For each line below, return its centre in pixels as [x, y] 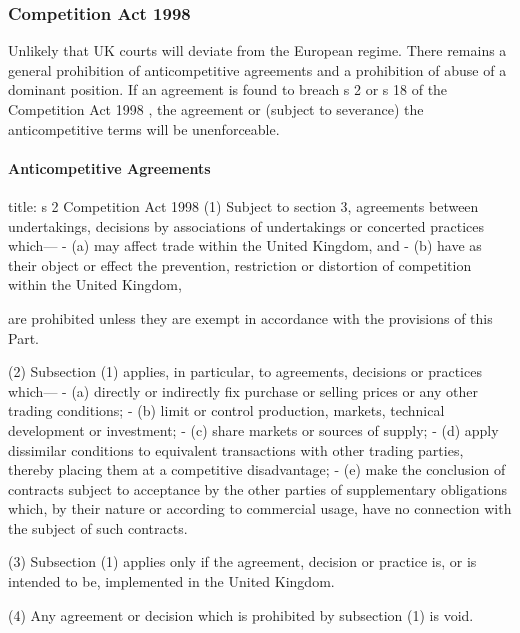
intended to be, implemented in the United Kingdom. [171, 581]
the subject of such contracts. [98, 527]
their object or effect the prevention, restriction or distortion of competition [240, 264]
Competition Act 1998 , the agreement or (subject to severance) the [216, 109]
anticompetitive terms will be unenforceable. [144, 128]
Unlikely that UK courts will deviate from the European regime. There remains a [257, 50]
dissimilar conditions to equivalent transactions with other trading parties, [236, 449]
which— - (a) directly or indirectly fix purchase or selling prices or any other [243, 390]
